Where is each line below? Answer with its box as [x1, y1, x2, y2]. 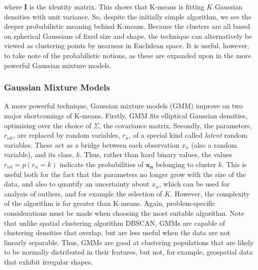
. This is [222, 159, 247, 169]
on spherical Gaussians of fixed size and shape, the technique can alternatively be [4, 30, 252, 41]
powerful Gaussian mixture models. [4, 60, 111, 70]
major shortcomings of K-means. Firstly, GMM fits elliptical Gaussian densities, [4, 110, 248, 120]
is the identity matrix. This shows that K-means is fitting [29, 1, 204, 11]
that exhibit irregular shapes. [4, 256, 93, 267]
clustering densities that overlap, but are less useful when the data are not [4, 227, 230, 238]
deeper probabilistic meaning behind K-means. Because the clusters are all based [4, 21, 251, 31]
